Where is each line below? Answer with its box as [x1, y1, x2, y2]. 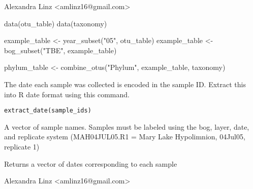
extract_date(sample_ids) [4, 107, 91, 115]
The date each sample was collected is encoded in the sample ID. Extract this [4, 79, 246, 89]
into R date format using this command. [4, 89, 130, 99]
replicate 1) [4, 141, 40, 152]
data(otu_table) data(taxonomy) [4, 18, 107, 28]
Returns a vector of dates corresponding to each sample [4, 158, 177, 169]
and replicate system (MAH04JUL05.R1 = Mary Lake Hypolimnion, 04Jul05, [4, 131, 245, 142]
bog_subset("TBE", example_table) [4, 45, 117, 55]
